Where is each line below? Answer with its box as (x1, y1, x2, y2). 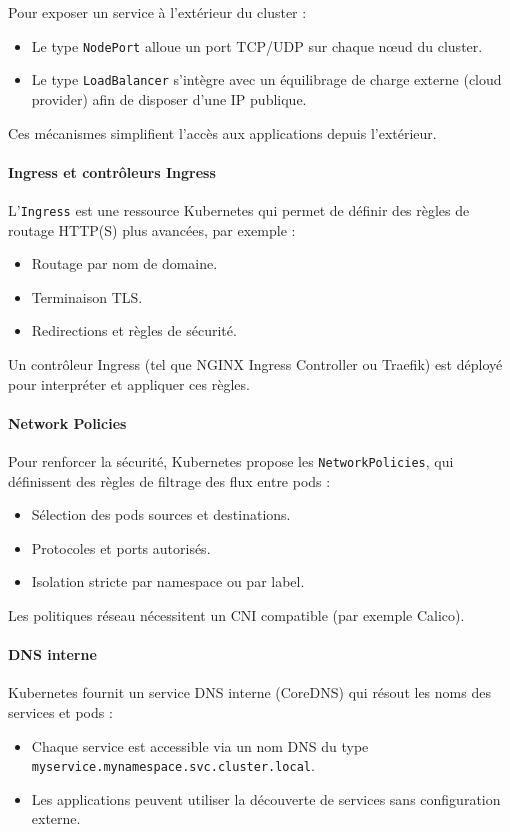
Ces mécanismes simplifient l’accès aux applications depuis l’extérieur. (8, 122, 437, 143)
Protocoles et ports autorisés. (31, 537, 211, 558)
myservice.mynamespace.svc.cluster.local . (31, 755, 315, 776)
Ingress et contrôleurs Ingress (8, 161, 216, 182)
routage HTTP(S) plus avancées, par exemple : (8, 219, 296, 240)
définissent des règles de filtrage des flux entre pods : (8, 470, 331, 491)
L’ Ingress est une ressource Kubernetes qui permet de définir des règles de (8, 199, 470, 220)
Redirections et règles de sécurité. (31, 320, 237, 341)
